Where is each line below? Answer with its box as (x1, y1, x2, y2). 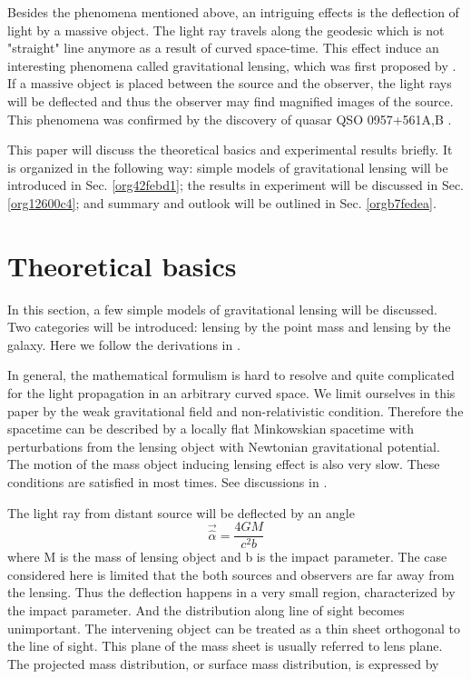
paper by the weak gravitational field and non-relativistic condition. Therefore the (7, 401, 464, 420)
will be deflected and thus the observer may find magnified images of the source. (7, 91, 454, 110)
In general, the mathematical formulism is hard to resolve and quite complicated (7, 365, 455, 384)
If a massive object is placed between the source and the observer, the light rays (7, 74, 452, 93)
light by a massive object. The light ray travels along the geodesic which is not (7, 20, 445, 39)
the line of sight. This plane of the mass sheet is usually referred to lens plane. (7, 636, 443, 655)
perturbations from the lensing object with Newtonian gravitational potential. (7, 436, 440, 455)
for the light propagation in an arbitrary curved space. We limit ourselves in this (7, 384, 456, 403)
